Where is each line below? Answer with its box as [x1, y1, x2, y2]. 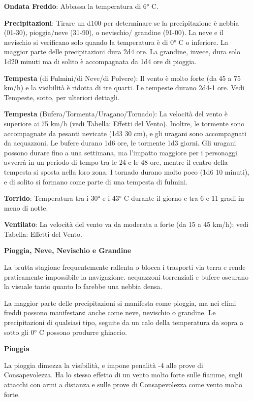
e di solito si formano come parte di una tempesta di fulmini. [4, 176, 188, 186]
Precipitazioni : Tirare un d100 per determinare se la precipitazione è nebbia [4, 17, 239, 28]
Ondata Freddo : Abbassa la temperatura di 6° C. [4, 1, 158, 11]
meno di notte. [4, 202, 48, 213]
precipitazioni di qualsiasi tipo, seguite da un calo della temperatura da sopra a [4, 317, 244, 328]
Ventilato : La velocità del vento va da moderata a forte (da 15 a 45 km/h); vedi [4, 219, 249, 229]
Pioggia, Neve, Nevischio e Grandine [4, 245, 131, 255]
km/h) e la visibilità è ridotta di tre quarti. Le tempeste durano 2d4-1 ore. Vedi [4, 82, 245, 93]
